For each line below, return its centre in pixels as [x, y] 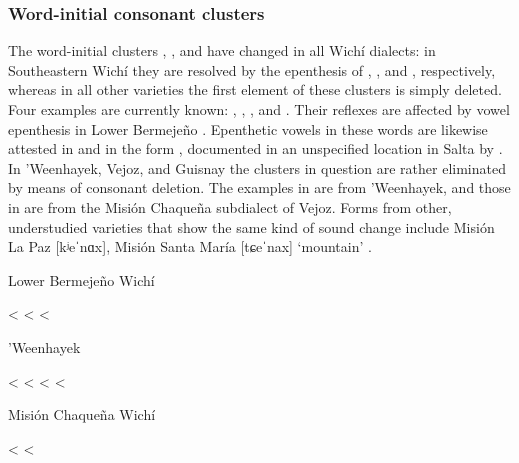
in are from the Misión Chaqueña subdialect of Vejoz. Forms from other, [230, 206]
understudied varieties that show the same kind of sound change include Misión [251, 226]
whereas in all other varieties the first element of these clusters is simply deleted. [255, 89]
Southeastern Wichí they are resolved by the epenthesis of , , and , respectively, [252, 69]
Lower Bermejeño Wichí [81, 279]
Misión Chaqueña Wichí [82, 414]
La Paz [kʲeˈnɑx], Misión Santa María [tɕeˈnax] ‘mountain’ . [190, 246]
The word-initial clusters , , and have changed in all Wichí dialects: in [222, 50]
